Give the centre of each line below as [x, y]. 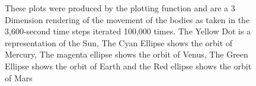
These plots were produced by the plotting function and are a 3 [120, 8]
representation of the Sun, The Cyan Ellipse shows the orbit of [119, 42]
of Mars [19, 77]
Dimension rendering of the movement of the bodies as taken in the [127, 19]
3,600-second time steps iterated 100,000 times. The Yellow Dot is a [128, 31]
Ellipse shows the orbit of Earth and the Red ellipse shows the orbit [128, 66]
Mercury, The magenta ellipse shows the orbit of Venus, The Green [127, 54]
